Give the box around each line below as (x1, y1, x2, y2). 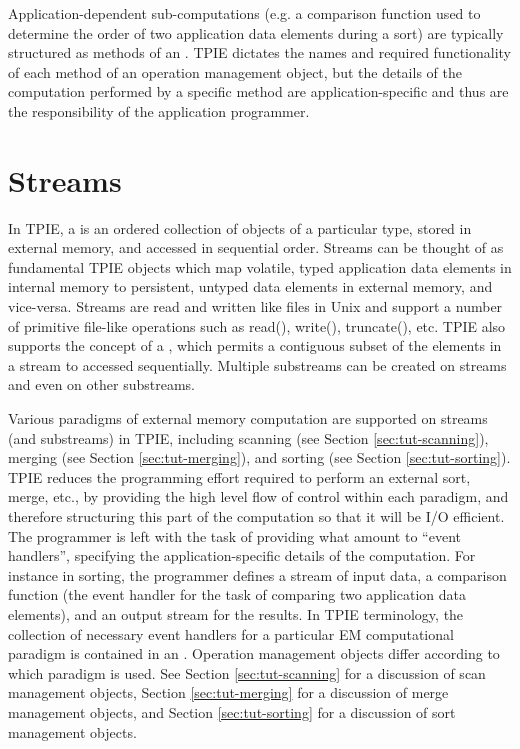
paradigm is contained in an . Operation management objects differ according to (8, 643, 500, 664)
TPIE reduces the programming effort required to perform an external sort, (8, 466, 471, 487)
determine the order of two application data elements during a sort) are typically (8, 22, 504, 43)
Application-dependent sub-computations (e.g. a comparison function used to (8, 3, 481, 23)
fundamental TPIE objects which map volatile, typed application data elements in (8, 256, 512, 277)
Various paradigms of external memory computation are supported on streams (8, 408, 488, 429)
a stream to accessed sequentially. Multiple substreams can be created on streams (8, 354, 507, 375)
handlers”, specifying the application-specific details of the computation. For (8, 545, 476, 566)
